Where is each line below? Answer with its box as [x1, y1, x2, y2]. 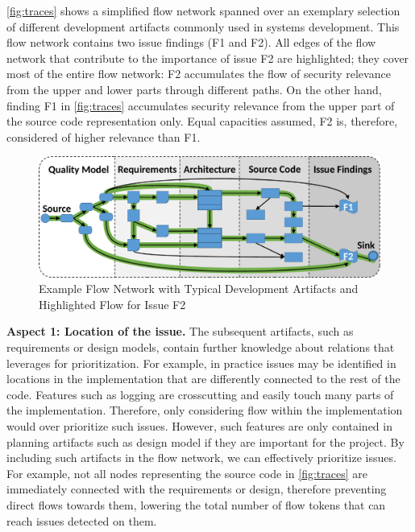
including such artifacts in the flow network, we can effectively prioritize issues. [6, 449, 396, 466]
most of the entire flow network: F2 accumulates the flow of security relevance [6, 65, 391, 82]
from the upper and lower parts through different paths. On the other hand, [6, 80, 382, 97]
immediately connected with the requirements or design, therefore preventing [6, 480, 387, 497]
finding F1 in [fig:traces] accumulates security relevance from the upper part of [6, 97, 395, 113]
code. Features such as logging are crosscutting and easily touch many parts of [6, 386, 394, 402]
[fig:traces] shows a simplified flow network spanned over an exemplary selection [6, 2, 400, 19]
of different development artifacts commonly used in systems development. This [6, 18, 400, 35]
